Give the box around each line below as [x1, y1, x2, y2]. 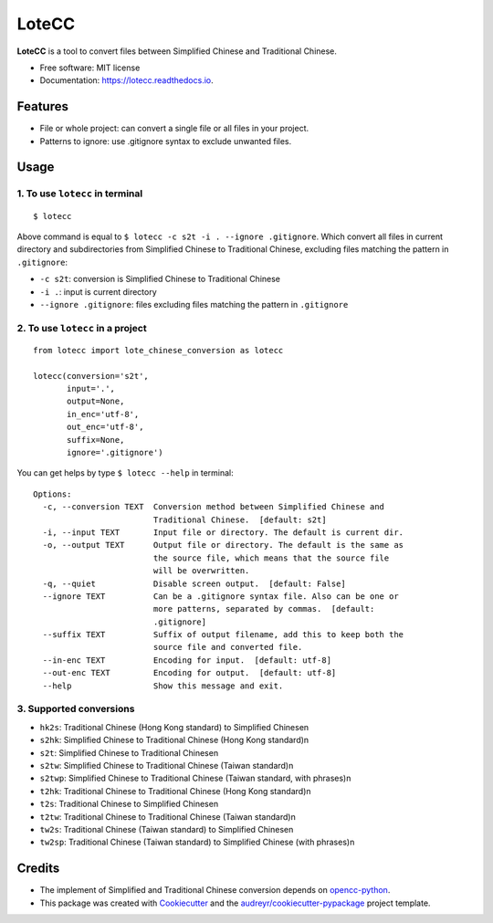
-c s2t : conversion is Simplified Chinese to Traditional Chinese [39, 274, 281, 285]
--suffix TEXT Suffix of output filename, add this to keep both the [42, 630, 404, 640]
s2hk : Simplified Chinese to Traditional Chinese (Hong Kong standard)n [39, 735, 309, 746]
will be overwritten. [152, 566, 250, 576]
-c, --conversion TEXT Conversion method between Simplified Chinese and [42, 502, 385, 512]
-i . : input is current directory [39, 286, 157, 297]
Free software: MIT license [39, 62, 141, 73]
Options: [33, 488, 72, 499]
